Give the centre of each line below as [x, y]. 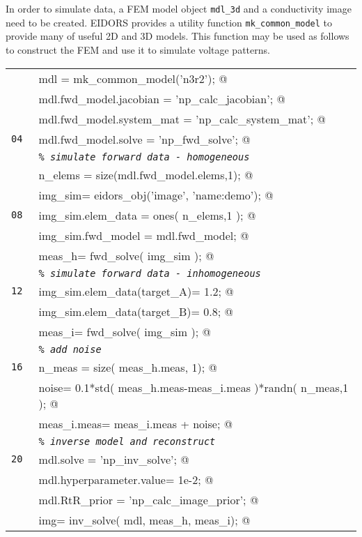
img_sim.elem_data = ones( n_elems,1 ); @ [147, 215]
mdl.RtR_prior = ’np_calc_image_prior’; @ [149, 499]
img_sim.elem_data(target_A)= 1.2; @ [136, 291]
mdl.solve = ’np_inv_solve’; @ [114, 459]
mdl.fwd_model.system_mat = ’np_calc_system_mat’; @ [182, 119]
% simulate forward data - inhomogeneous [150, 273]
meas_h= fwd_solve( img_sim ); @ [126, 255]
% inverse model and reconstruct [127, 441]
